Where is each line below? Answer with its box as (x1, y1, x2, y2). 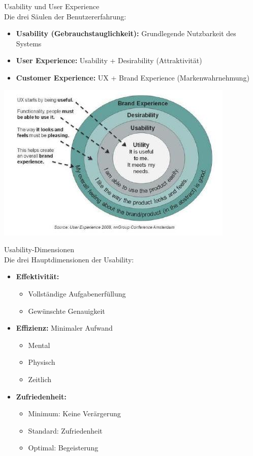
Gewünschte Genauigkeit (28, 305, 105, 316)
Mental (28, 339, 50, 350)
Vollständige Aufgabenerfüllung (28, 288, 126, 299)
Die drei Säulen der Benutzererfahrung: (4, 11, 126, 21)
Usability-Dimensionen (4, 244, 75, 255)
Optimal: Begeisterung (28, 442, 99, 453)
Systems (16, 38, 42, 48)
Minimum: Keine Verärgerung (28, 408, 121, 419)
